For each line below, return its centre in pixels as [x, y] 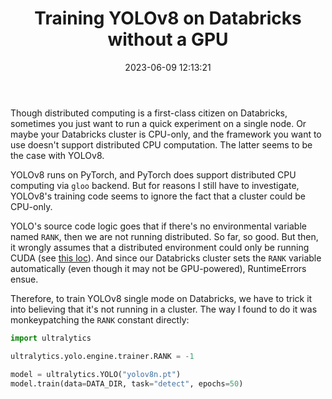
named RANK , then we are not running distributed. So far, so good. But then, [164, 236]
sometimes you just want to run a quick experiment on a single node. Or [158, 123]
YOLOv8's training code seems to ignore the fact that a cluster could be [158, 196]
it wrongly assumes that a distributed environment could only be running [160, 247]
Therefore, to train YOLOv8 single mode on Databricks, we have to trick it [161, 298]
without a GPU [168, 39]
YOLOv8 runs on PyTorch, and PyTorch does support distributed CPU [153, 174]
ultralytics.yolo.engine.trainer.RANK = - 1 [102, 356]
